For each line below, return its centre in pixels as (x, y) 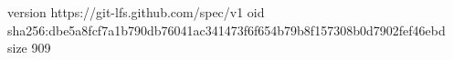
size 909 (29, 48)
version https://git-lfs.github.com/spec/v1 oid (136, 12)
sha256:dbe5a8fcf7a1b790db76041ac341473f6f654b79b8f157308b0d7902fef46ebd (226, 30)
